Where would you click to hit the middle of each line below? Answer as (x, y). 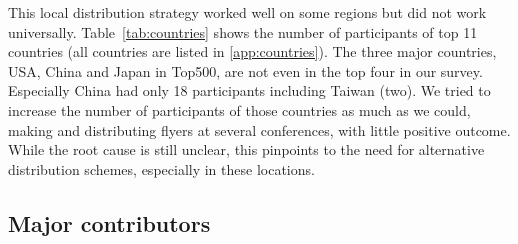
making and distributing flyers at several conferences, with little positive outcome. (259, 129)
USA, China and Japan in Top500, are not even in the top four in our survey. (245, 70)
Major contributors (109, 222)
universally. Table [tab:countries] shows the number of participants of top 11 (243, 31)
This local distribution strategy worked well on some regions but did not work (247, 12)
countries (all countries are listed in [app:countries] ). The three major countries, (252, 51)
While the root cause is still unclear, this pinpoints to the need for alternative (246, 149)
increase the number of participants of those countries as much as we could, (239, 109)
